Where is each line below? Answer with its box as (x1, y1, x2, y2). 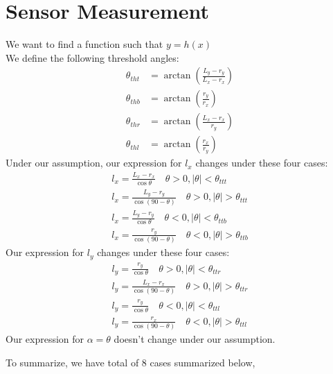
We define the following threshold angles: (6, 50, 179, 65)
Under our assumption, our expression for (6, 155, 182, 170)
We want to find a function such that (6, 37, 163, 51)
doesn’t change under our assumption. (114, 332, 276, 346)
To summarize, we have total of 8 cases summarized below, (6, 355, 255, 369)
